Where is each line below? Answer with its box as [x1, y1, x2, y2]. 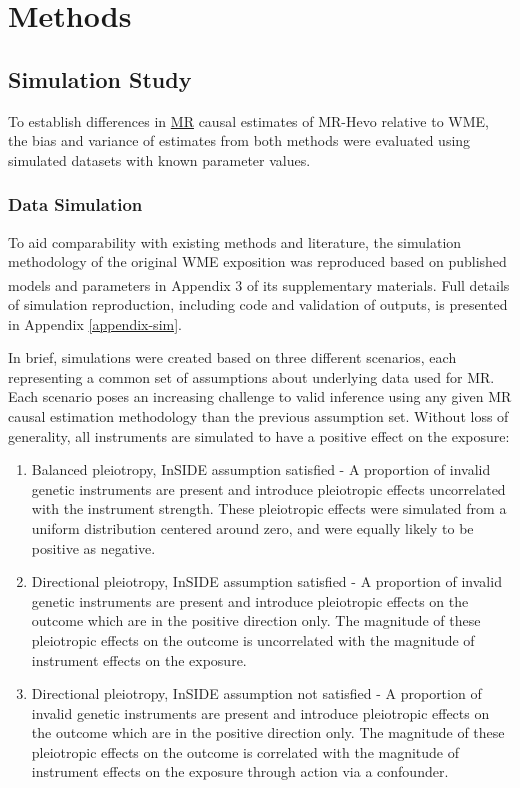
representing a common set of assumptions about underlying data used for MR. [8, 366, 495, 387]
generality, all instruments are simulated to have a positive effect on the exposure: [8, 425, 510, 446]
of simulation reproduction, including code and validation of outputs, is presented [8, 294, 508, 315]
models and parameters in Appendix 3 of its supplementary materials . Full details [8, 274, 510, 295]
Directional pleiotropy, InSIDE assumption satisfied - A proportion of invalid [31, 571, 502, 592]
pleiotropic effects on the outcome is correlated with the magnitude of [31, 741, 460, 762]
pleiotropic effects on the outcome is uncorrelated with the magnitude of [31, 629, 475, 650]
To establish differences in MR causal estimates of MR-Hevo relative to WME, [8, 110, 489, 131]
